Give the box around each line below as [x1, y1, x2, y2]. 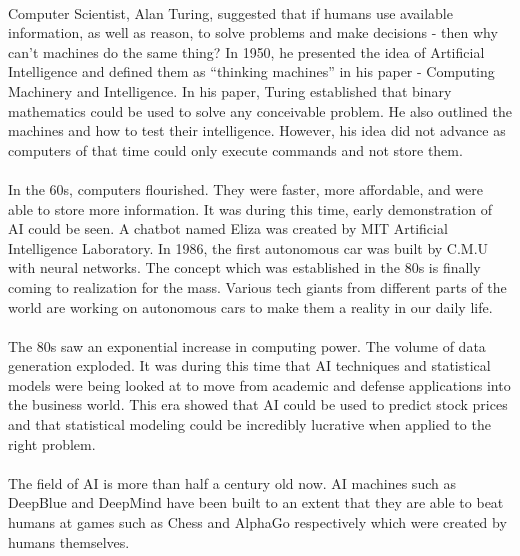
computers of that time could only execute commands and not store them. [8, 139, 463, 160]
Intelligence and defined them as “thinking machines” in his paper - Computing [8, 61, 495, 82]
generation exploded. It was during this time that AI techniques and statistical [8, 355, 491, 376]
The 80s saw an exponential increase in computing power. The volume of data [8, 335, 486, 356]
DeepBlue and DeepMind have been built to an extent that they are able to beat [8, 492, 504, 513]
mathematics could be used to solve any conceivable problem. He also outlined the [8, 100, 512, 121]
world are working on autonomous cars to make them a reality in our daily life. [8, 296, 493, 317]
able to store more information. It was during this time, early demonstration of [8, 198, 492, 219]
